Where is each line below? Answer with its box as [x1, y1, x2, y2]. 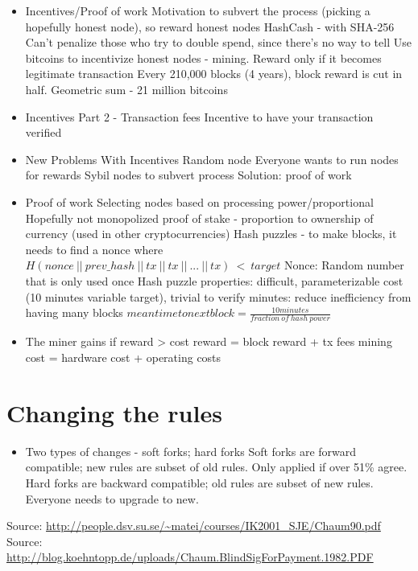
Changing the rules [6, 396, 222, 429]
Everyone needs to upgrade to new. [25, 490, 199, 507]
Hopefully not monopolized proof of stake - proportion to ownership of [25, 209, 374, 226]
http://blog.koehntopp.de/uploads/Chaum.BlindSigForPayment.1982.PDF [6, 548, 374, 565]
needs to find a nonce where [25, 240, 163, 257]
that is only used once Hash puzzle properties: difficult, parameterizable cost [25, 272, 404, 289]
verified [25, 124, 62, 141]
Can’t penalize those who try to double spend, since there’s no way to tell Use [25, 34, 412, 51]
